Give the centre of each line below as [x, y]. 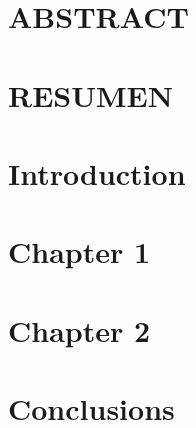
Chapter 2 [79, 329]
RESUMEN [90, 94]
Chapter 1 [79, 251]
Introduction [97, 172]
